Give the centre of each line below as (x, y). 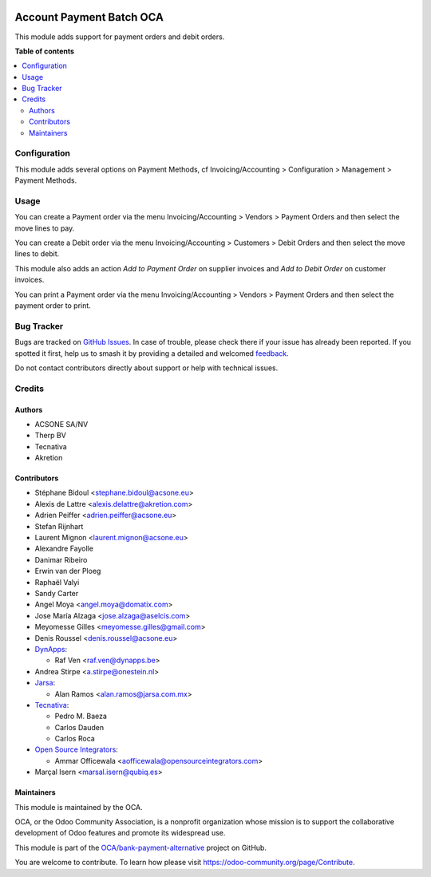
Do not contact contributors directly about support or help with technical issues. (146, 368)
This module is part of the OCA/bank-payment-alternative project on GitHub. (141, 847)
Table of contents (45, 51)
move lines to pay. (45, 228)
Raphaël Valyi (57, 582)
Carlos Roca (75, 739)
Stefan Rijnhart (59, 526)
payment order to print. (53, 306)
